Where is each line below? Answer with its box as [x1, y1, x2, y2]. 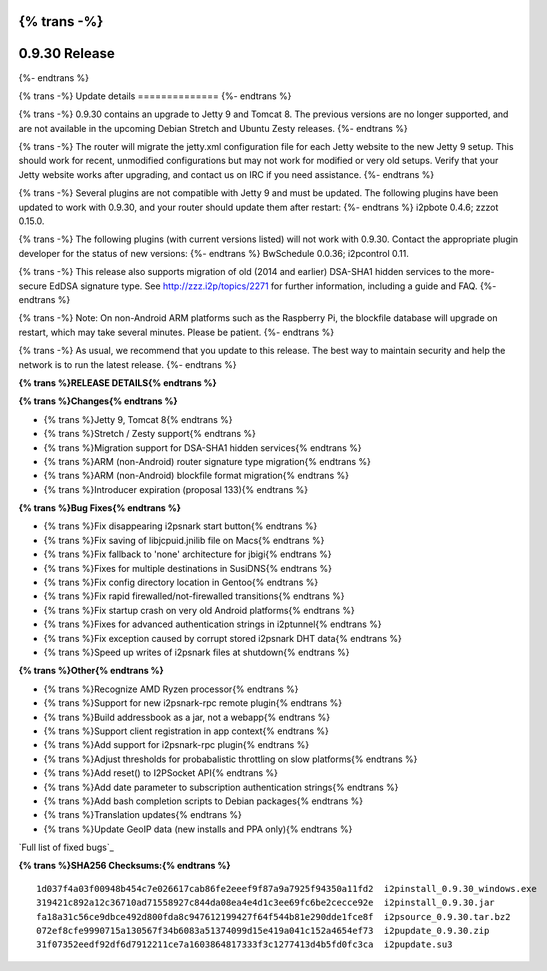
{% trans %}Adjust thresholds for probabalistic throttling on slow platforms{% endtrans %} [43, 753, 418, 765]
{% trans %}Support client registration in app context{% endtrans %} [43, 725, 329, 737]
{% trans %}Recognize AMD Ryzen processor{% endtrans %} [43, 683, 299, 695]
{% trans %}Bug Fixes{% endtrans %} [18, 502, 182, 514]
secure [18, 280, 48, 292]
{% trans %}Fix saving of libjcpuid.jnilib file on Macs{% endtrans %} [43, 534, 325, 546]
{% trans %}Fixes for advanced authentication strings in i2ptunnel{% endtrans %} [43, 618, 382, 630]
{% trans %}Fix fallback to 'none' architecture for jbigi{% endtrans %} [43, 548, 332, 560]
